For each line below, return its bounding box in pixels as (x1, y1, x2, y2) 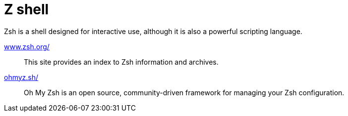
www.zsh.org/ (4, 42, 50, 51)
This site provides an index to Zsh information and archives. (24, 57, 219, 66)
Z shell (4, 1, 49, 18)
